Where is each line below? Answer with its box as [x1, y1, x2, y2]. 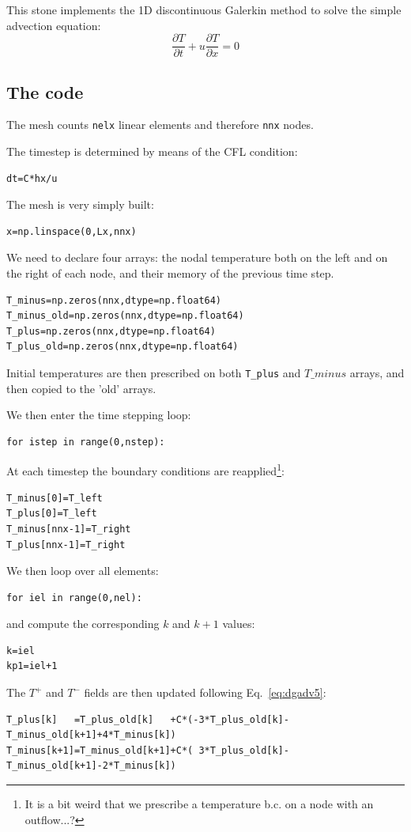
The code [6, 79, 84, 104]
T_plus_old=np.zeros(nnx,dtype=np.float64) [6, 341, 239, 353]
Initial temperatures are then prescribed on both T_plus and [6, 365, 301, 381]
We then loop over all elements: [6, 562, 159, 579]
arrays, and [349, 365, 405, 381]
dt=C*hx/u [6, 172, 58, 184]
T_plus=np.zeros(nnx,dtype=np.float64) [6, 325, 216, 337]
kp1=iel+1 [6, 660, 58, 672]
